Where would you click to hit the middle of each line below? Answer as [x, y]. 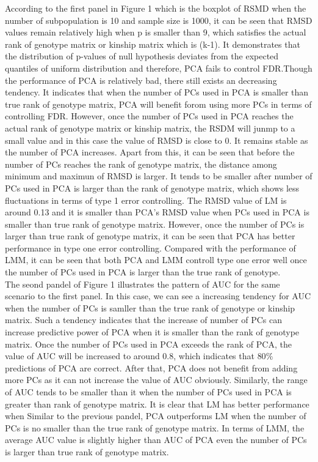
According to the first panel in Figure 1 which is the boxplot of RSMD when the [156, 8]
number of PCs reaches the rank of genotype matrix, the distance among [141, 164]
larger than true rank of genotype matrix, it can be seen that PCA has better [150, 236]
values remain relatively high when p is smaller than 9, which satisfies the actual [156, 32]
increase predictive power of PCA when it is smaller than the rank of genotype [152, 332]
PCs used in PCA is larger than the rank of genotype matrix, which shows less [152, 188]
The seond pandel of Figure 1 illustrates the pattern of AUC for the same [143, 284]
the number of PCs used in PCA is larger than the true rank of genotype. [143, 272]
